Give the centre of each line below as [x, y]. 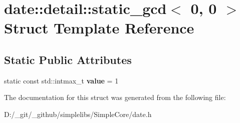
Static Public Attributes [68, 59]
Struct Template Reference [99, 28]
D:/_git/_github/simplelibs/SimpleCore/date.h [78, 114]
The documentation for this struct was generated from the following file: [115, 97]
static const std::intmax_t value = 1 [61, 80]
